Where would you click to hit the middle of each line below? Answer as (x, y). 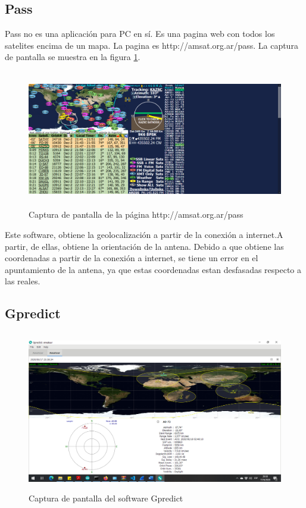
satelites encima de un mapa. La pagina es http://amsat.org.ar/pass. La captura (152, 45)
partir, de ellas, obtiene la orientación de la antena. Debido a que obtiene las (144, 246)
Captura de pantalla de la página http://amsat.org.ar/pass (136, 214)
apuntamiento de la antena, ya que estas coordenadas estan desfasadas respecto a (153, 269)
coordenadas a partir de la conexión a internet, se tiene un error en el (132, 258)
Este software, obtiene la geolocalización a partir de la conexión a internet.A (144, 234)
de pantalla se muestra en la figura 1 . (73, 57)
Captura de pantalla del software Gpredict (106, 498)
